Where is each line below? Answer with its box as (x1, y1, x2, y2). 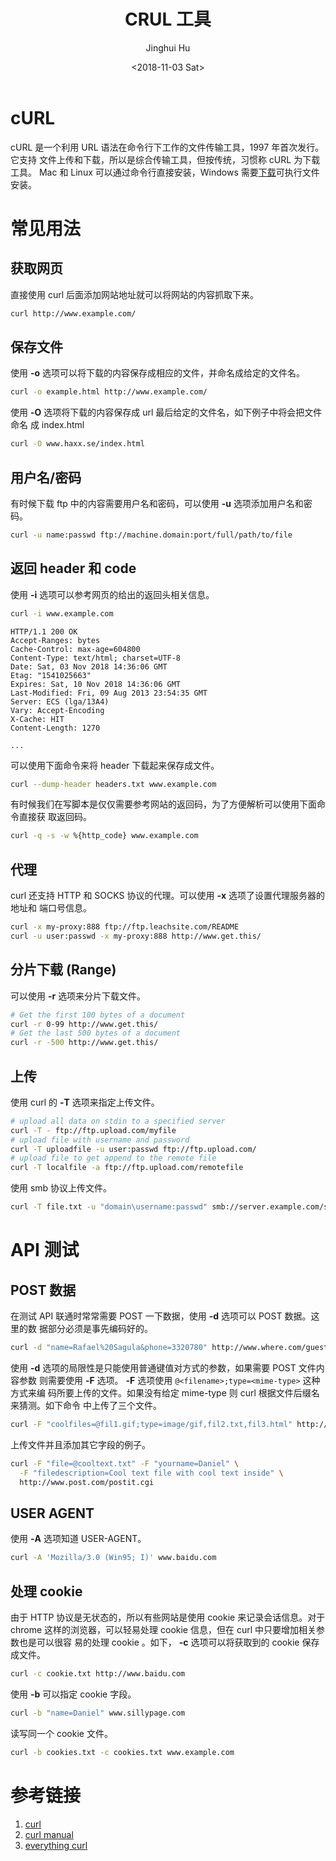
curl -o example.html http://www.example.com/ (10, 387, 208, 397)
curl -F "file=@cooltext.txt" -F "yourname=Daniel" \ (10, 1458, 240, 1469)
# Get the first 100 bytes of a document (10, 1010, 186, 1020)
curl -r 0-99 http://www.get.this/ (10, 1019, 159, 1029)
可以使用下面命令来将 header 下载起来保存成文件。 (10, 759, 220, 771)
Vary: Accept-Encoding (10, 705, 105, 715)
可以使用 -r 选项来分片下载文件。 (10, 990, 147, 1002)
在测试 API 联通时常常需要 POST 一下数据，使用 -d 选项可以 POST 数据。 (10, 1310, 312, 1322)
